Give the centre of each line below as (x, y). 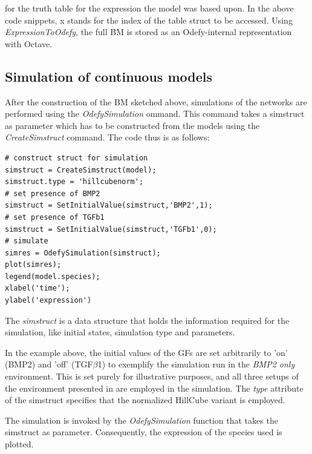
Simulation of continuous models (109, 76)
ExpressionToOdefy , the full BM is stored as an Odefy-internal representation (148, 32)
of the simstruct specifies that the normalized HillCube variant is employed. (145, 400)
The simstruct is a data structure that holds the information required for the (147, 320)
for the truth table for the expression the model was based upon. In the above (149, 8)
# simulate (27, 241)
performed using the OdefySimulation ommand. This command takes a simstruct (155, 113)
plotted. (19, 444)
